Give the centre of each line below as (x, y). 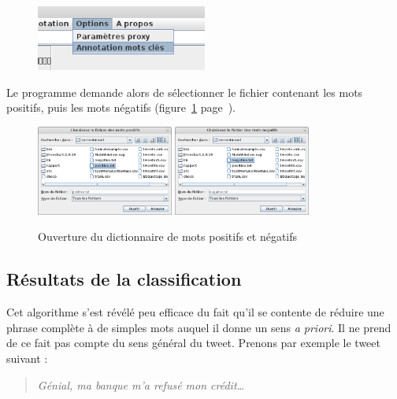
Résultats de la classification (124, 279)
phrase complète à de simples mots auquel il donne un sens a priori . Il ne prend (199, 327)
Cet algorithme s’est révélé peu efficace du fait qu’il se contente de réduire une (195, 312)
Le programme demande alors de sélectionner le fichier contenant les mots (185, 92)
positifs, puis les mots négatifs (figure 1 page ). (121, 107)
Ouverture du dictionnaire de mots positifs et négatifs (168, 236)
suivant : (27, 358)
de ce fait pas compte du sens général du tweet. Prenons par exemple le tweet (193, 343)
